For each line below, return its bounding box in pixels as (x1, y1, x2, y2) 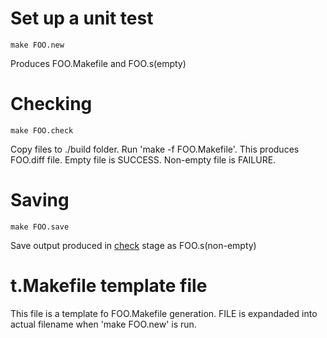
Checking (10, 93, 93, 116)
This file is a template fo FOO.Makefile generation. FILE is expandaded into (10, 307, 318, 319)
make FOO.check (10, 125, 74, 136)
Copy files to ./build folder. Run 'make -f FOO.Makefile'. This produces (10, 143, 300, 155)
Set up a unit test (10, 7, 154, 30)
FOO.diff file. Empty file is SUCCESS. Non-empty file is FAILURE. (10, 153, 277, 166)
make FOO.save (10, 222, 70, 232)
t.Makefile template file (10, 275, 208, 297)
